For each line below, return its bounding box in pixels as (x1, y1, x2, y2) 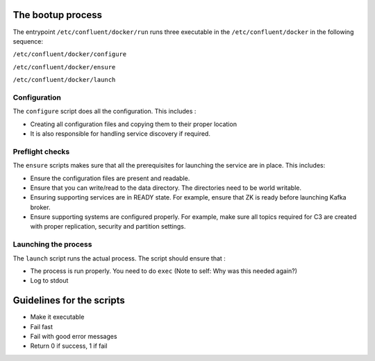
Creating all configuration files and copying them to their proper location (30, 120, 237, 128)
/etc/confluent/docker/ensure (12, 63, 116, 71)
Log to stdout (30, 276, 69, 285)
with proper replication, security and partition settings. (30, 222, 186, 231)
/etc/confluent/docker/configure (12, 51, 127, 58)
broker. (30, 203, 51, 211)
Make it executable (30, 312, 85, 322)
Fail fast (30, 322, 53, 331)
